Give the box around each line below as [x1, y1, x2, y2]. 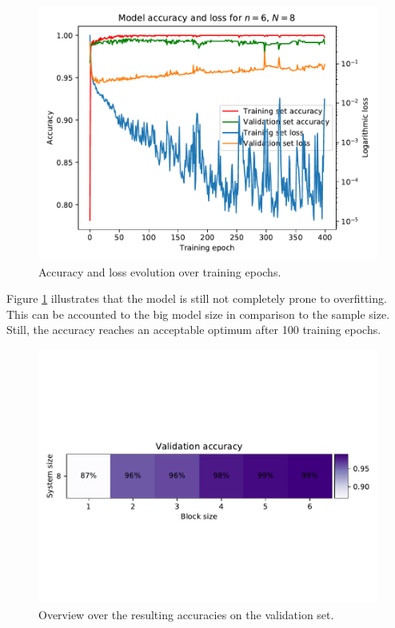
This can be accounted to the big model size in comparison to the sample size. [6, 305, 390, 322]
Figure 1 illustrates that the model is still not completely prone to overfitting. [6, 290, 387, 307]
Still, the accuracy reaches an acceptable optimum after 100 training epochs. [6, 321, 381, 338]
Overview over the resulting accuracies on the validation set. [38, 606, 334, 622]
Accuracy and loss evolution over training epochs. [38, 263, 281, 280]
